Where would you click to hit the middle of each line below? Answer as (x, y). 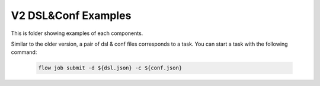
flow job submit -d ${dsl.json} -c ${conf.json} (110, 68)
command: (24, 52)
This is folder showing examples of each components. (77, 33)
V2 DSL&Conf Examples (71, 15)
